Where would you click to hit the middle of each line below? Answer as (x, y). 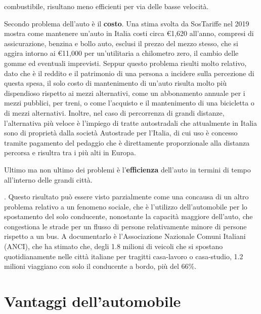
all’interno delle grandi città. (48, 179)
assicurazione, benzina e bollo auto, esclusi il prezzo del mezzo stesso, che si (121, 43)
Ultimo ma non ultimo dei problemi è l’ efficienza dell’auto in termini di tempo (127, 169)
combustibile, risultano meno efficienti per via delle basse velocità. (106, 6)
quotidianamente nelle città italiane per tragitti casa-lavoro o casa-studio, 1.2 (124, 256)
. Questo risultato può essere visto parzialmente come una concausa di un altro (126, 197)
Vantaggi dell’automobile (93, 301)
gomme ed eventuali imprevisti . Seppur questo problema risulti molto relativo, (125, 63)
